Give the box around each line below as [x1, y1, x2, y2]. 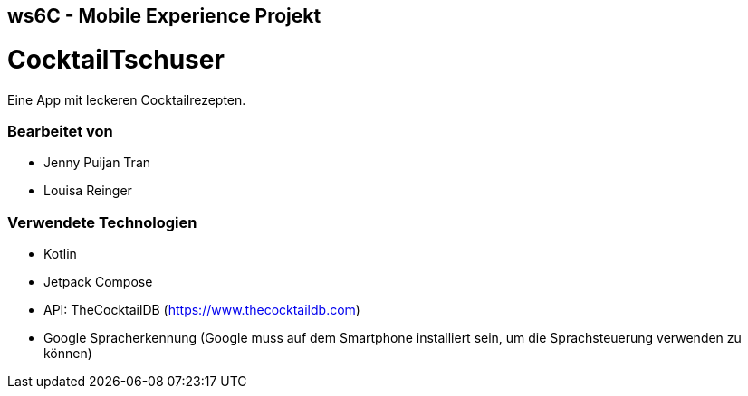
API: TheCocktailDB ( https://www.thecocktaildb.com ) [43, 302, 360, 317]
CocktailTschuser [7, 43, 225, 75]
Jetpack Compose [43, 274, 153, 289]
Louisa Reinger [43, 183, 132, 199]
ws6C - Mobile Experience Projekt [7, 5, 321, 27]
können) [43, 345, 92, 361]
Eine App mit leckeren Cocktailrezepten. [7, 91, 246, 108]
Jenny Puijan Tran [43, 155, 151, 171]
